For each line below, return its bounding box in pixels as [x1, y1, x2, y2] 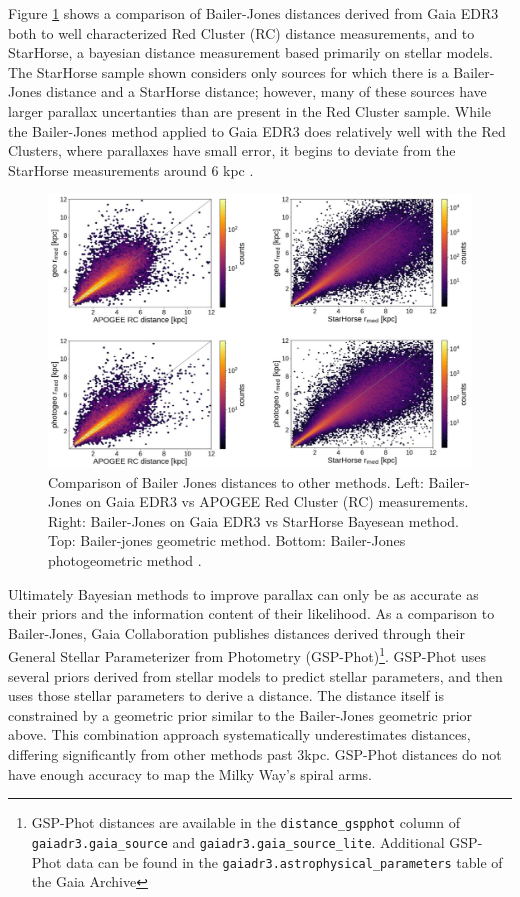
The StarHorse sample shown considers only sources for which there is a [8, 61, 449, 82]
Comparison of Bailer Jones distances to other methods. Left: [48, 471, 424, 492]
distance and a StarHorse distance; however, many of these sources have [46, 81, 487, 102]
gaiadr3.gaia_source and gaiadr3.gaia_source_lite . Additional [31, 831, 445, 852]
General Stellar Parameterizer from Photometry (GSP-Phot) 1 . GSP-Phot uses [8, 643, 486, 667]
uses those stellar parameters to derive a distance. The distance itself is [8, 685, 444, 706]
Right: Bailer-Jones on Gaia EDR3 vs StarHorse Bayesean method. [48, 510, 459, 531]
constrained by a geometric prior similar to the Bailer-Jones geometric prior [8, 704, 473, 725]
